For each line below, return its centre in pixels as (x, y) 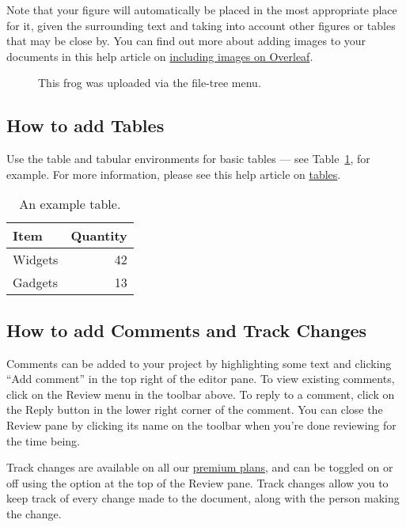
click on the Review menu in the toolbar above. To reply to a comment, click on (201, 394)
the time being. (43, 440)
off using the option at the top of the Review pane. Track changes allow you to (197, 482)
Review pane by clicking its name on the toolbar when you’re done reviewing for (201, 425)
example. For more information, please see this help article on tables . (174, 174)
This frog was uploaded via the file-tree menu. (150, 83)
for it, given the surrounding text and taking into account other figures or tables (201, 25)
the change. (34, 513)
